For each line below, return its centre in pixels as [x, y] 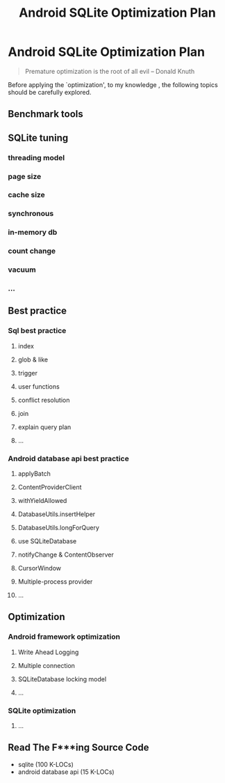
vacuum [22, 270]
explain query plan [44, 427]
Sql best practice [37, 331]
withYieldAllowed [42, 501]
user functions [39, 386]
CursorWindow [40, 568]
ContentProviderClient [50, 487]
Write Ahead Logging [48, 652]
